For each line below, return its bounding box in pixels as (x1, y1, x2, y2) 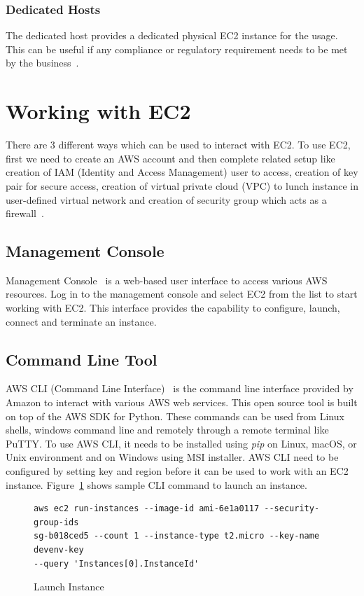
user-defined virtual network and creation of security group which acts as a (6, 192, 327, 207)
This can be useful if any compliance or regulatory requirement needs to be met (6, 41, 348, 56)
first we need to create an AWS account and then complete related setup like (6, 151, 335, 165)
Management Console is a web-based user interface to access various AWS (6, 272, 328, 287)
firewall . (6, 206, 44, 221)
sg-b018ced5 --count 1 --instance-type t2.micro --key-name (34, 531, 320, 541)
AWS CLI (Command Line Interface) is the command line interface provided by (6, 381, 353, 396)
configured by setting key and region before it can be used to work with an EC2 (6, 464, 349, 478)
